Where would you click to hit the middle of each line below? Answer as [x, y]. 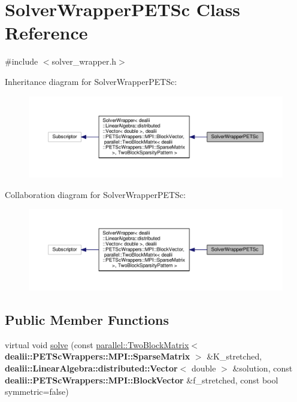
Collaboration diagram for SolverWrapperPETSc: [96, 194]
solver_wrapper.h [84, 61]
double [204, 368]
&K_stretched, [234, 356]
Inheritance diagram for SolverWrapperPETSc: [91, 81]
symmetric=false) [37, 392]
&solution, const [263, 368]
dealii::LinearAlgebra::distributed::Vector [91, 368]
